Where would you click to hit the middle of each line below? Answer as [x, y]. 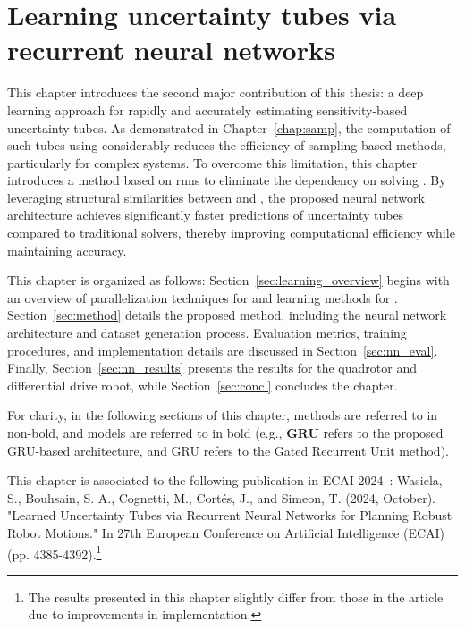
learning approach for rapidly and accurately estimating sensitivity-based [207, 109]
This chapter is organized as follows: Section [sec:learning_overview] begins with [228, 280]
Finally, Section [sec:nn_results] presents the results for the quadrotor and [212, 368]
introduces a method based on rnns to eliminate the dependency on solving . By [227, 180]
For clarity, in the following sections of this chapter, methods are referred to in [223, 415]
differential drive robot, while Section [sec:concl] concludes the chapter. [203, 385]
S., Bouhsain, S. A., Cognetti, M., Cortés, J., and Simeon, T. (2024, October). [221, 497]
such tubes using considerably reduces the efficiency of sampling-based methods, [227, 145]
